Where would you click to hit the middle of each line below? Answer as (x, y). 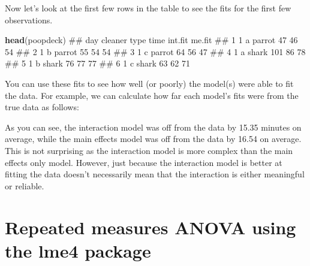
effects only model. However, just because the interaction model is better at (144, 162)
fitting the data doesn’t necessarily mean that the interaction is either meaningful (155, 174)
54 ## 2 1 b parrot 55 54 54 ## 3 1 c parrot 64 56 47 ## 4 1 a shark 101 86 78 (155, 51)
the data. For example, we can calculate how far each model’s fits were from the (152, 95)
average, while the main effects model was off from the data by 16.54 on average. (153, 139)
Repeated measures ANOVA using (151, 227)
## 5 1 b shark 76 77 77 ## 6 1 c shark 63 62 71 (97, 63)
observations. (29, 19)
